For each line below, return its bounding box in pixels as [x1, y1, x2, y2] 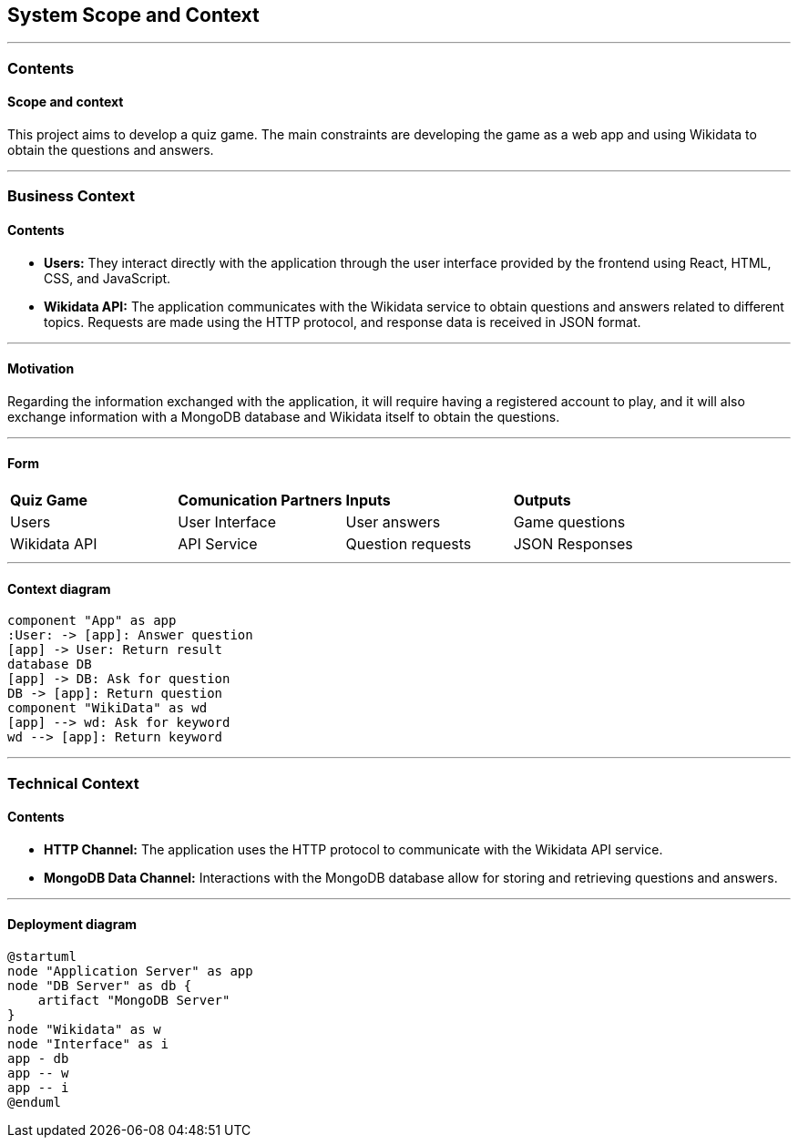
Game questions [513, 513, 626, 532]
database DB [7, 657, 92, 672]
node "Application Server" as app [7, 964, 253, 979]
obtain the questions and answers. [7, 142, 214, 158]
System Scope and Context [7, 4, 260, 26]
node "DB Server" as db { [7, 978, 192, 994]
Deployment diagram [7, 916, 138, 933]
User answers [345, 513, 441, 532]
